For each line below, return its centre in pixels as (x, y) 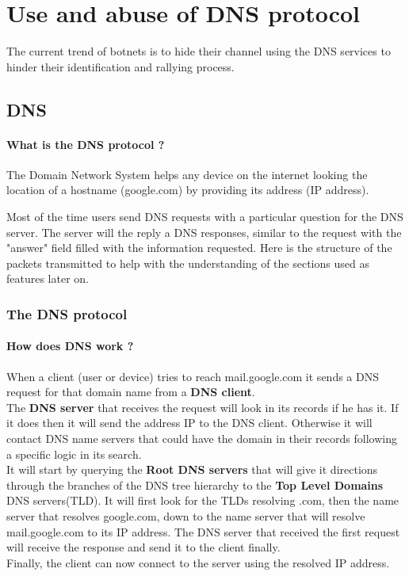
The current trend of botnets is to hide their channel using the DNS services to (199, 51)
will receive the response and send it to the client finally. (143, 547)
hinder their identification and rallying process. (120, 66)
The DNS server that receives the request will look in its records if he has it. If (203, 407)
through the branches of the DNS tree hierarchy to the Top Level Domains (195, 484)
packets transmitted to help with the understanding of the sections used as (188, 263)
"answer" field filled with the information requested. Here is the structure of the (199, 248)
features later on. (48, 278)
